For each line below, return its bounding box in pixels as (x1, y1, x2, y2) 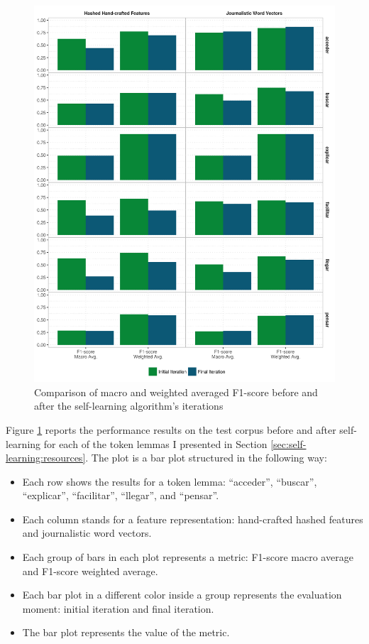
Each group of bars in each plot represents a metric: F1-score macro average (22, 550, 353, 564)
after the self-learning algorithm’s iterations (34, 398, 224, 413)
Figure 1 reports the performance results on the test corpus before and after (6, 422, 336, 437)
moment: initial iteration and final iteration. (22, 601, 214, 616)
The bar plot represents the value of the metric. (22, 625, 230, 640)
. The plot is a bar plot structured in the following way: (85, 450, 327, 465)
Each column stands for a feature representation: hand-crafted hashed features (22, 511, 363, 526)
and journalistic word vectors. (22, 525, 152, 540)
